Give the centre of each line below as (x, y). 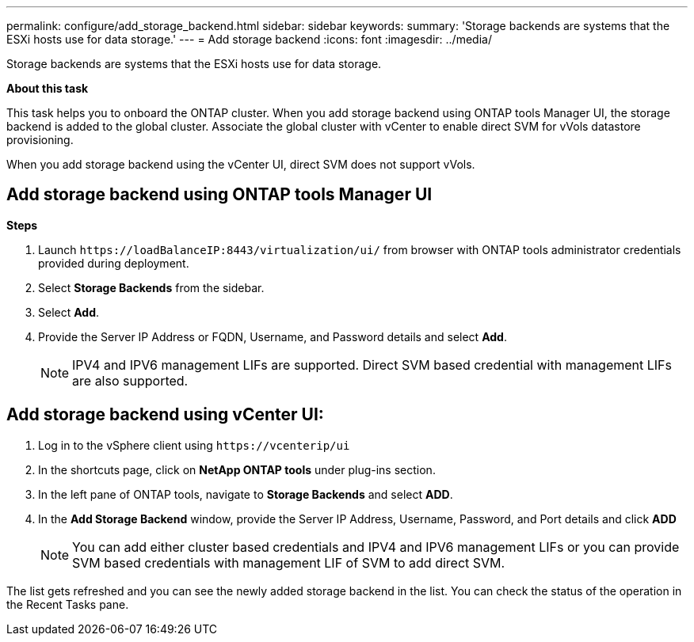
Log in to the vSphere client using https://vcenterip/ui (194, 445)
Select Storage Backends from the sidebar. (151, 287)
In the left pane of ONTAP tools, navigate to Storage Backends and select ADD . (246, 494)
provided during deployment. (114, 263)
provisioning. (40, 140)
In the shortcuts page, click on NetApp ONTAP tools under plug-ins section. (237, 469)
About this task (48, 88)
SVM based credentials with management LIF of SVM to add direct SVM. (289, 562)
